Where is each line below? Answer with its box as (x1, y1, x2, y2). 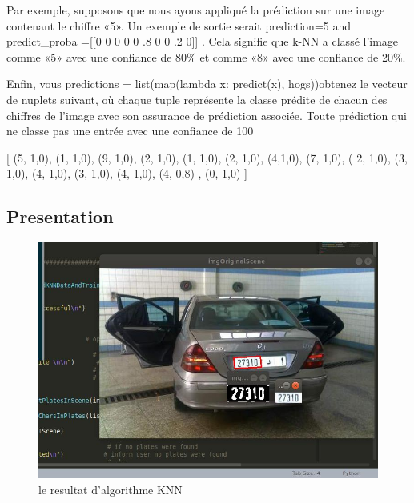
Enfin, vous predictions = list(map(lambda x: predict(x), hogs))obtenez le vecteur (6, 75, 408, 92)
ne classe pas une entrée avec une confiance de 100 (6, 122, 254, 139)
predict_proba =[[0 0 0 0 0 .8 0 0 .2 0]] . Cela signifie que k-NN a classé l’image (6, 33, 399, 50)
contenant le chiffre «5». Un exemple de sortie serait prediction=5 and (6, 17, 352, 34)
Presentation (6, 204, 114, 229)
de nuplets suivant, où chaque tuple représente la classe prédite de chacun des (6, 90, 388, 107)
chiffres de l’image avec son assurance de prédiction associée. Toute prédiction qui (6, 106, 407, 123)
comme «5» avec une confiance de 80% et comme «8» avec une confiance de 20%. (6, 48, 406, 65)
